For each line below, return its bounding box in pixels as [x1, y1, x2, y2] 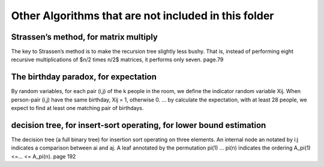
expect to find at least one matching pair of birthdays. [11, 105, 144, 112]
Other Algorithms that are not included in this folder [11, 9, 274, 22]
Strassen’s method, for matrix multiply [11, 32, 158, 42]
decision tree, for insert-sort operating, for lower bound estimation [11, 120, 266, 130]
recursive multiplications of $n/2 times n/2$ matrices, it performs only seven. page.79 [11, 56, 224, 63]
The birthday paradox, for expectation [11, 72, 157, 82]
